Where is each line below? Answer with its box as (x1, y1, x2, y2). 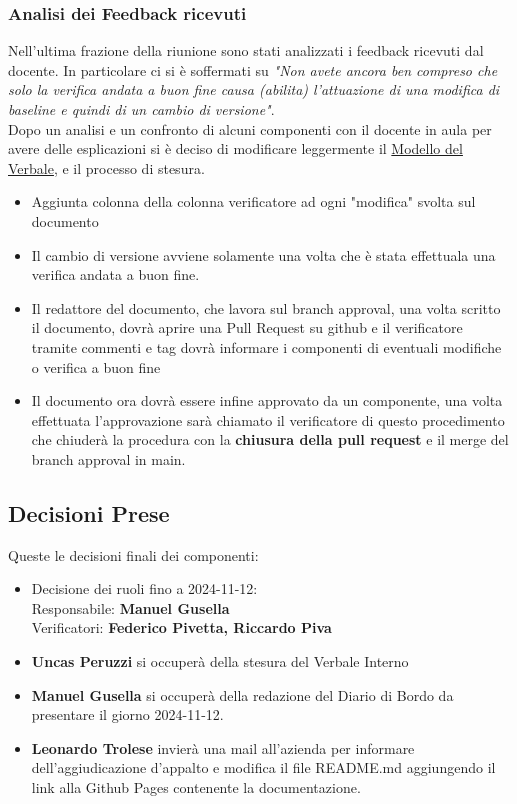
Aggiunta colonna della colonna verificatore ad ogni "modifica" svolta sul (31, 191, 476, 212)
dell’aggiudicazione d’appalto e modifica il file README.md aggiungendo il (31, 757, 496, 778)
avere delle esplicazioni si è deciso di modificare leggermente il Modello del (8, 138, 463, 159)
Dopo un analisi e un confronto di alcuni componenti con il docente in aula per (8, 118, 492, 139)
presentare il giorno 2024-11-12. (31, 704, 224, 725)
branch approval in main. (31, 448, 186, 469)
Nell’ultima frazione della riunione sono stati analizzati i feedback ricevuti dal (8, 40, 484, 61)
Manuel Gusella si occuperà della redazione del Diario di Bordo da (31, 684, 454, 705)
